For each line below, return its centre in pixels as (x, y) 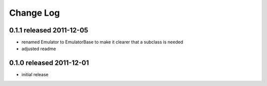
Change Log (35, 13)
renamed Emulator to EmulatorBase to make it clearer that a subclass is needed (102, 42)
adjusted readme (39, 49)
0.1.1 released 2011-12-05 (49, 30)
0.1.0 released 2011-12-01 (49, 63)
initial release (35, 75)
